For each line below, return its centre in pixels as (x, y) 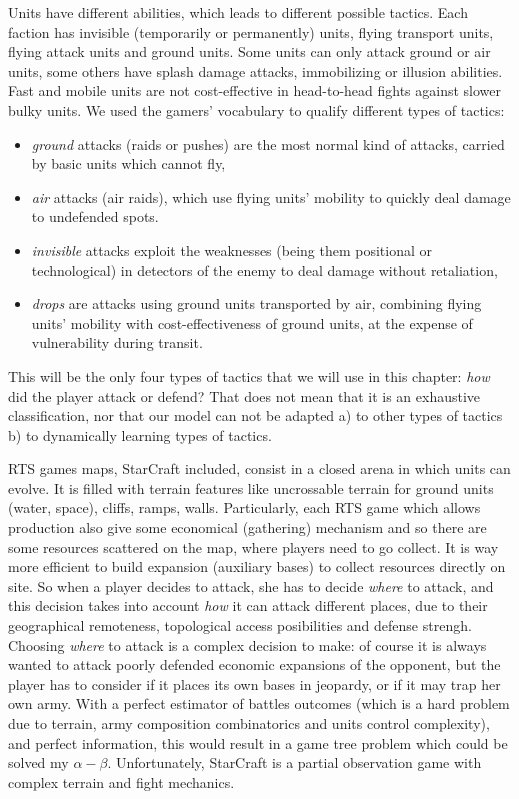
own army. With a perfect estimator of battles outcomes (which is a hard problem (259, 703)
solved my (38, 762)
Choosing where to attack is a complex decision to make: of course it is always (247, 644)
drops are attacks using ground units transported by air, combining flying (256, 303)
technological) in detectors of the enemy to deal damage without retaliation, (264, 269)
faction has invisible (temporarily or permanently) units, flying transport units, (251, 31)
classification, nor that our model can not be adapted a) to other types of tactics (255, 415)
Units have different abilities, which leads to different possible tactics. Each (238, 12)
